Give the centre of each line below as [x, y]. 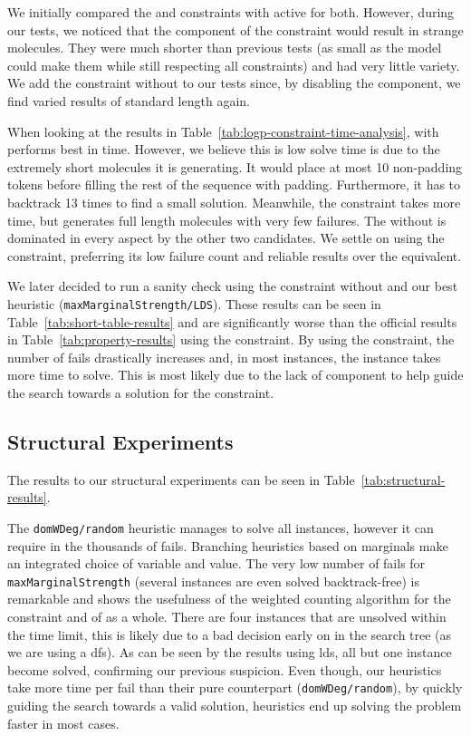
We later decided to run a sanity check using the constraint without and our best [233, 286]
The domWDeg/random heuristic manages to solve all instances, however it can [221, 527]
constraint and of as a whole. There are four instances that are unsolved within [227, 617]
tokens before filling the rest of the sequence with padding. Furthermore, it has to [234, 184]
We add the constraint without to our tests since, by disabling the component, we [234, 83]
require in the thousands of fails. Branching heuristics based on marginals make [228, 545]
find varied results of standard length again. [129, 100]
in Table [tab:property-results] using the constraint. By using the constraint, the [231, 339]
